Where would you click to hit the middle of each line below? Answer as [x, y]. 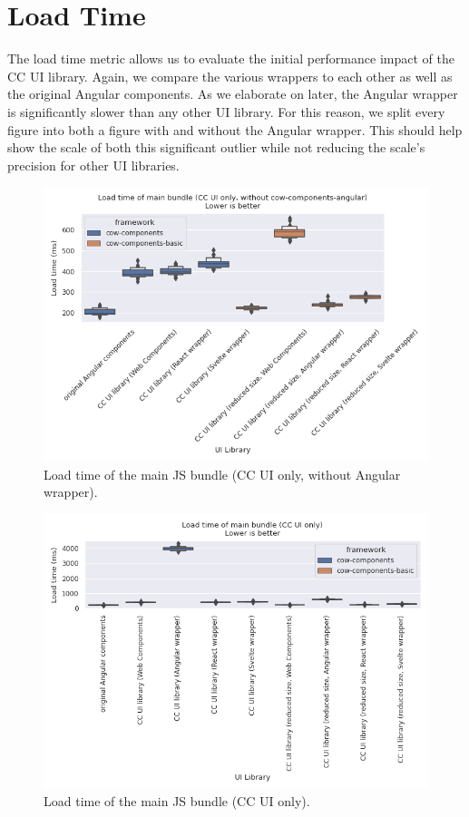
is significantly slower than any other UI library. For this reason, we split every [226, 111]
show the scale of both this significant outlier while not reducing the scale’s [216, 147]
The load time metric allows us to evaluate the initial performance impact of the [231, 58]
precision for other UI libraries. [93, 165]
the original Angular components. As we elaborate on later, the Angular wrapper [233, 94]
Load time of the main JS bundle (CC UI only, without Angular [222, 474]
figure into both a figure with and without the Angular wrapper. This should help [235, 129]
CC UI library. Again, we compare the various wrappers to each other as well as [230, 76]
